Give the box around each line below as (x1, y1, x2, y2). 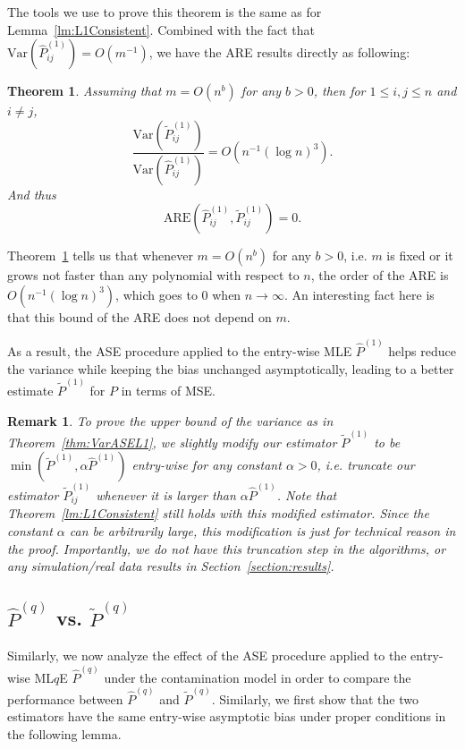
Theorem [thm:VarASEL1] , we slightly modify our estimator (7, 432, 337, 451)
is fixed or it (386, 246, 453, 265)
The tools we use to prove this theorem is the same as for (7, 3, 322, 21)
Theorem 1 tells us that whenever (7, 246, 193, 265)
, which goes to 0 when (115, 285, 241, 303)
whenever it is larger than (96, 486, 236, 505)
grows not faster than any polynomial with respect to (7, 266, 300, 285)
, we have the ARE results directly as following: (148, 43, 410, 62)
